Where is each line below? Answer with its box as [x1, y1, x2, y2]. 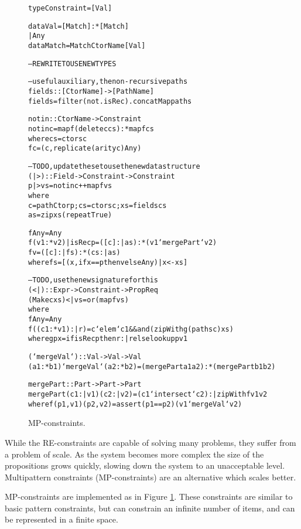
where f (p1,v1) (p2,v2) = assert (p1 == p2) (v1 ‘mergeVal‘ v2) [28, 400, 242, 408]
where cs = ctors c [28, 134, 87, 143]
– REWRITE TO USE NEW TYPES [28, 59, 117, 68]
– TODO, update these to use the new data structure [28, 162, 200, 170]
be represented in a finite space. [5, 513, 118, 525]
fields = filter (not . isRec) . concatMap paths [28, 97, 192, 105]
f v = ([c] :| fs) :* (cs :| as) [28, 248, 121, 257]
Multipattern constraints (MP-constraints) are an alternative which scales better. [5, 470, 296, 483]
